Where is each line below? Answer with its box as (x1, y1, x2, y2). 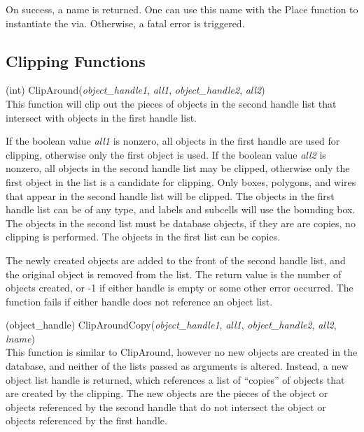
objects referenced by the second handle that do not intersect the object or (6, 399, 326, 414)
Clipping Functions (6, 50, 146, 71)
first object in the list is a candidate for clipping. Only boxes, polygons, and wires (6, 174, 356, 189)
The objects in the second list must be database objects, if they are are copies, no (6, 215, 356, 230)
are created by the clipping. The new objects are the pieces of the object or (6, 386, 328, 401)
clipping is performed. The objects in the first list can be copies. (6, 229, 281, 244)
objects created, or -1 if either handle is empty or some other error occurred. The (6, 280, 353, 295)
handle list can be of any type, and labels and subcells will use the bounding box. (6, 202, 356, 217)
